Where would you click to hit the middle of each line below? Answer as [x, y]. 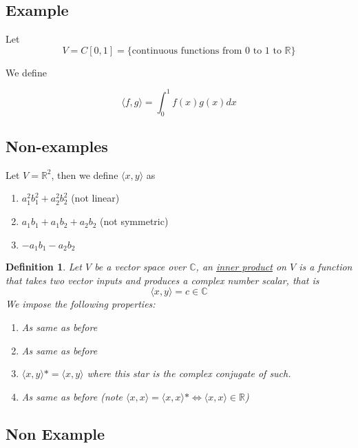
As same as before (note [72, 396]
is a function [326, 267]
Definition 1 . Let [44, 267]
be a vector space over [140, 267]
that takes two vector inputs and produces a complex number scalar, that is [162, 280]
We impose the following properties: [81, 304]
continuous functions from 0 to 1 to [207, 51]
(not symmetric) [134, 221]
